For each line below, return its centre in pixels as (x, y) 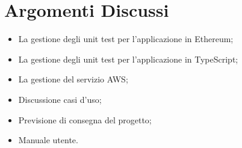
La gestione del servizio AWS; (73, 79)
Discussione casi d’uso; (60, 99)
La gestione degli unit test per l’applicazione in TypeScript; (128, 59)
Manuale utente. (48, 140)
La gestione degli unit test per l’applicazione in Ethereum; (126, 39)
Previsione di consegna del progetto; (85, 119)
